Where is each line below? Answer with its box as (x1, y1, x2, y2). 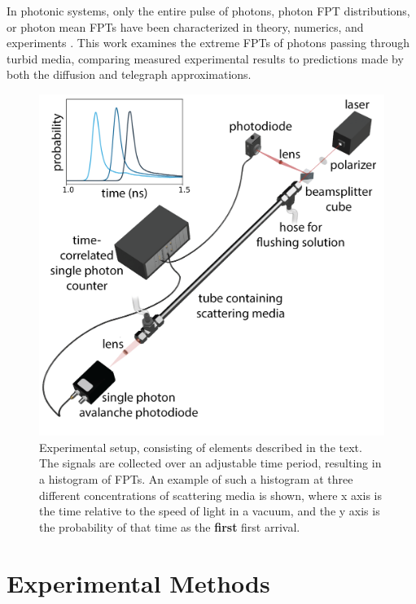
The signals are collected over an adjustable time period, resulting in (39, 454, 382, 471)
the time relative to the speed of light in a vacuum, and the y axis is (39, 502, 380, 519)
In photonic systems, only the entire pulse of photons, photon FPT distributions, (7, 2, 410, 19)
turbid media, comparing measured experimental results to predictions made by (7, 50, 404, 67)
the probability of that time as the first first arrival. (39, 518, 300, 535)
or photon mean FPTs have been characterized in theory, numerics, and (7, 18, 364, 35)
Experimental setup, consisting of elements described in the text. (39, 438, 362, 455)
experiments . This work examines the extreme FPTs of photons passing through (7, 34, 409, 51)
